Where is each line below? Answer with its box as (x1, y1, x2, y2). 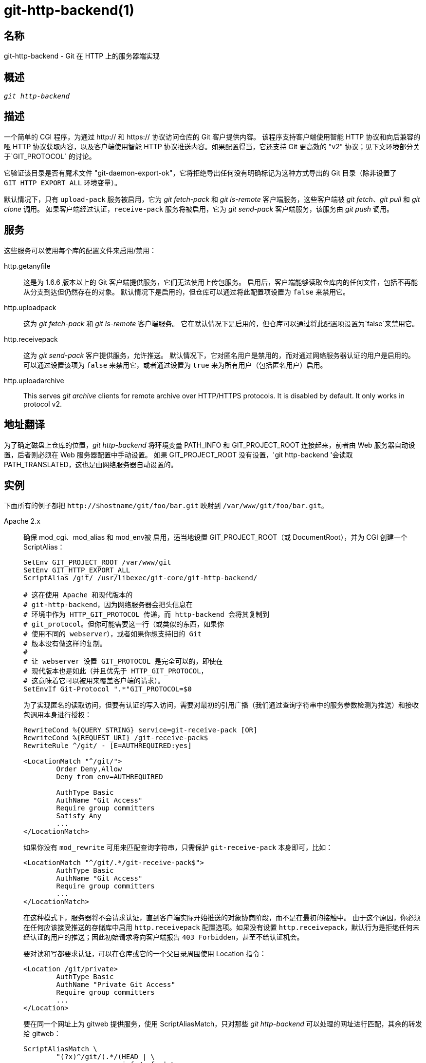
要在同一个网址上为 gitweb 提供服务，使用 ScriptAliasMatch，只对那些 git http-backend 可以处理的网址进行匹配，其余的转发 (23, 1020, 422, 1028)
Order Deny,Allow (56, 765, 122, 773)
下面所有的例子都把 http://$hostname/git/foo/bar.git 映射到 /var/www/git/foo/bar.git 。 (4, 501, 328, 510)
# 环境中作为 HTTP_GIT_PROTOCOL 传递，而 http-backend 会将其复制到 (23, 610, 270, 619)
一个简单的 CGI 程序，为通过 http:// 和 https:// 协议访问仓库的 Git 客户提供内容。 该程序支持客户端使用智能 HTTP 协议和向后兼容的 (4, 132, 421, 141)
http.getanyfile (4, 261, 51, 270)
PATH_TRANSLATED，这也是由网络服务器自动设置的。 (4, 460, 178, 469)
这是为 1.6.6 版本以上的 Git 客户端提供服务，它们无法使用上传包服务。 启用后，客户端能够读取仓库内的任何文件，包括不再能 (23, 277, 418, 286)
